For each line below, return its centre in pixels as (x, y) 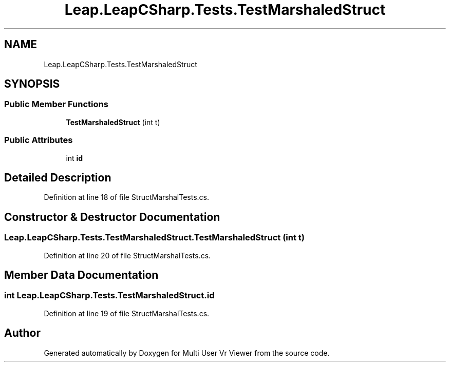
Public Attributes (39, 140)
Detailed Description (58, 177)
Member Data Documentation (81, 275)
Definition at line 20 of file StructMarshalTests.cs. (127, 255)
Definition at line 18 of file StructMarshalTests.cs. (127, 197)
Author (22, 333)
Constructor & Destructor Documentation (112, 217)
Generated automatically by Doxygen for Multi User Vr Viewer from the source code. (187, 353)
